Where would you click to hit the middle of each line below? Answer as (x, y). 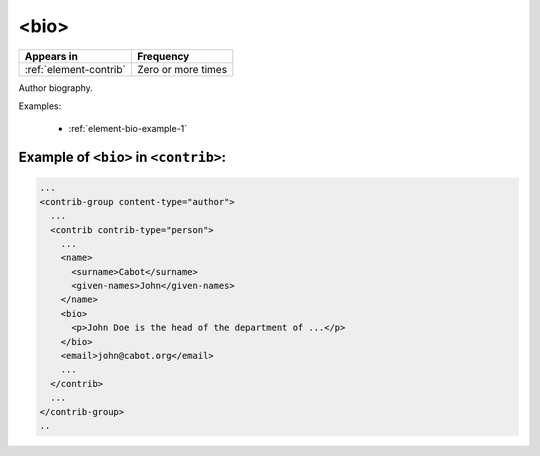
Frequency (163, 56)
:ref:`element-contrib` (75, 69)
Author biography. (56, 87)
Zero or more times (182, 69)
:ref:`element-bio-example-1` (128, 129)
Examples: (40, 106)
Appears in (51, 56)
